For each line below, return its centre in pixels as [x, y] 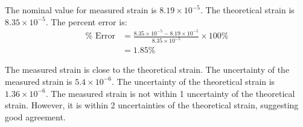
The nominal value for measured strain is [81, 10]
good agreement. [35, 116]
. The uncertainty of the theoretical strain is [193, 81]
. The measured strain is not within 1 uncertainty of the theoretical [170, 93]
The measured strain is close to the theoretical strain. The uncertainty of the [147, 70]
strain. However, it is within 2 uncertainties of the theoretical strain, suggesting [152, 105]
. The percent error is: [86, 21]
